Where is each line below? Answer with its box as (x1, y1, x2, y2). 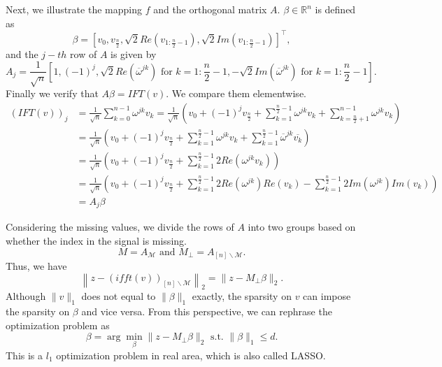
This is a (6, 347, 43, 362)
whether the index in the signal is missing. (6, 233, 187, 247)
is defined (315, 2, 356, 16)
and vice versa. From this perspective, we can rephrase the (81, 304, 332, 319)
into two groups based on (248, 220, 356, 234)
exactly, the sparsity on (192, 289, 292, 303)
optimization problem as (6, 317, 110, 332)
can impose (303, 289, 351, 303)
